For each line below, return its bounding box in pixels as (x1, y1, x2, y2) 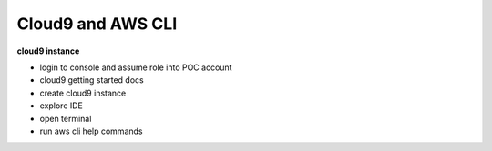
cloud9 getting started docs (39, 75, 145, 86)
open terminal (39, 113, 92, 124)
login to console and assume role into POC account (39, 62, 232, 73)
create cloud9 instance (39, 87, 127, 98)
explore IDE (39, 100, 84, 111)
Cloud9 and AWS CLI (16, 14, 178, 34)
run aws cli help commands (39, 126, 143, 136)
